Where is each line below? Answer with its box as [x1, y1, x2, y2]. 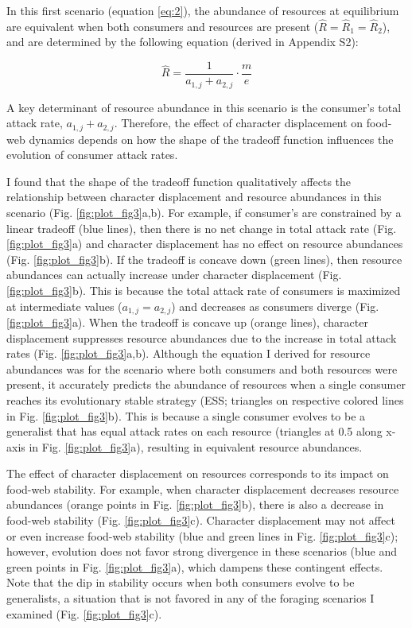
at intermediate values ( [6, 297, 122, 314]
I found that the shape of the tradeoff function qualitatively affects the [6, 173, 352, 189]
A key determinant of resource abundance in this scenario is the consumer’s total [6, 99, 402, 115]
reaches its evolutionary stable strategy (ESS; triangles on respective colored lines [6, 391, 404, 408]
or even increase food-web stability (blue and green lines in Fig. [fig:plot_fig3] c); [6, 527, 398, 544]
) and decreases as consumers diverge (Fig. [171, 297, 379, 314]
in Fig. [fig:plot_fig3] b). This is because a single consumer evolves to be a [6, 407, 366, 424]
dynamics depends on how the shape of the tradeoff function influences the [29, 130, 394, 147]
